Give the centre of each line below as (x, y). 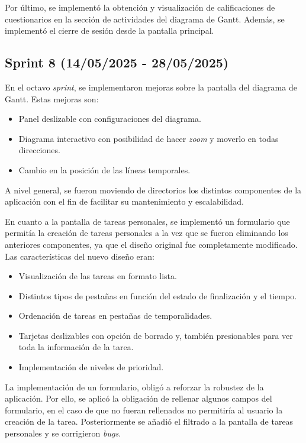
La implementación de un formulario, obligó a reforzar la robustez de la (134, 387)
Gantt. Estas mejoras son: (52, 98)
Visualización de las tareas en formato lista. (98, 276)
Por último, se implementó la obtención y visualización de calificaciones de (140, 7)
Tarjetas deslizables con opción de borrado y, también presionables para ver (156, 335)
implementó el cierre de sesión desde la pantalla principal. (109, 30)
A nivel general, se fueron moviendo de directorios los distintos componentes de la (153, 190)
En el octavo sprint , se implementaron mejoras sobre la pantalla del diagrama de (151, 87)
